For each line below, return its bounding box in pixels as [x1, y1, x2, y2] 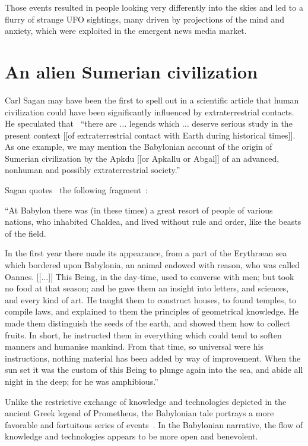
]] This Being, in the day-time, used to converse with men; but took [48, 270, 294, 282]
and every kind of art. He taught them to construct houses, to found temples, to [5, 293, 297, 306]
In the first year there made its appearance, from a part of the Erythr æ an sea [5, 247, 287, 259]
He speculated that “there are [5, 117, 117, 130]
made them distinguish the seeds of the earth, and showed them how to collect [5, 317, 291, 329]
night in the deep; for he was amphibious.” [5, 375, 158, 387]
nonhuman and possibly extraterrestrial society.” [5, 164, 180, 176]
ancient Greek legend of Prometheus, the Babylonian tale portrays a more [5, 407, 274, 419]
